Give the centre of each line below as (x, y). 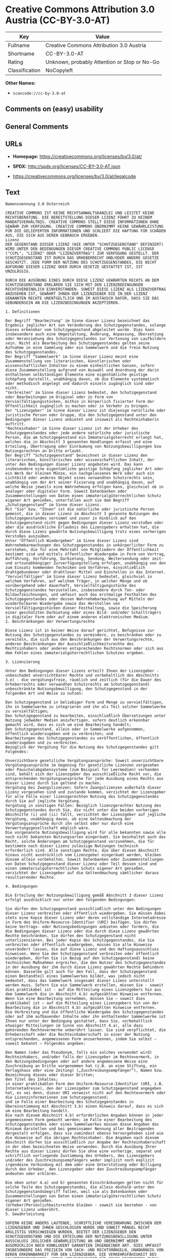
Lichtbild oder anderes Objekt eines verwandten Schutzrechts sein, (80, 478)
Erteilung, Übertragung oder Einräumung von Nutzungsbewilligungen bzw (83, 447)
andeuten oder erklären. (32, 1174)
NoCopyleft (59, 70)
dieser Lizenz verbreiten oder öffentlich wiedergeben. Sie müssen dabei (86, 913)
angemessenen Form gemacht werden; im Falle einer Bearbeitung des (79, 1120)
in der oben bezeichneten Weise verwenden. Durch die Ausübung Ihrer (81, 1147)
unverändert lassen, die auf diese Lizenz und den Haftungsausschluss (82, 949)
